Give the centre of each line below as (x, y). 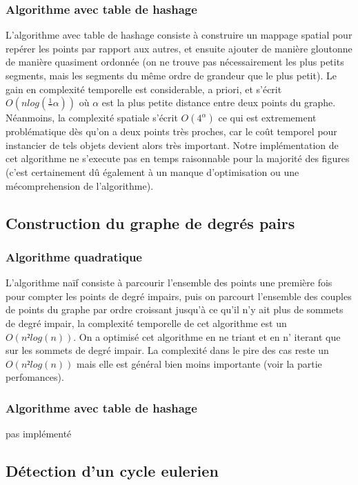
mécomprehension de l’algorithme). (80, 185)
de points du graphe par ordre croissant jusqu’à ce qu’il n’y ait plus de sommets (175, 309)
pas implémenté (39, 434)
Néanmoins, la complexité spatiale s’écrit (92, 118)
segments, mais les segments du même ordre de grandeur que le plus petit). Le (171, 75)
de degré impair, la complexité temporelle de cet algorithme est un (146, 323)
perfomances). (35, 377)
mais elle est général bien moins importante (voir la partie (199, 363)
